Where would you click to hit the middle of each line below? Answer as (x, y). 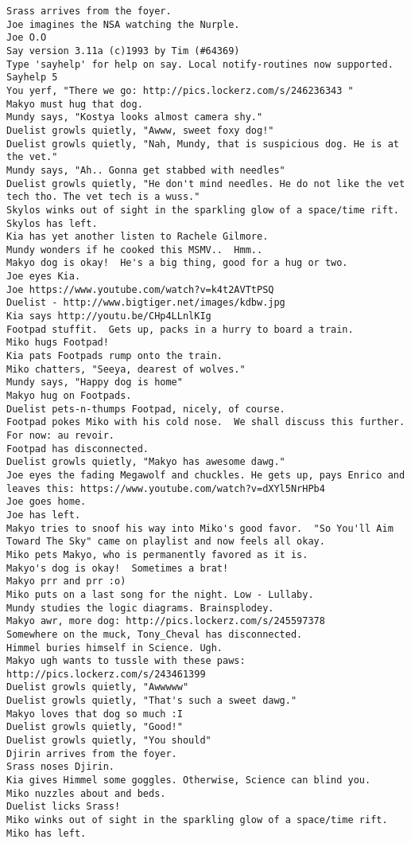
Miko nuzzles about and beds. (86, 793)
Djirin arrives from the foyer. (92, 753)
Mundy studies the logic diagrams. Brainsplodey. (140, 608)
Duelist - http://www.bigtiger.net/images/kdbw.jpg (146, 303)
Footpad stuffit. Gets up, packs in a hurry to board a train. (180, 329)
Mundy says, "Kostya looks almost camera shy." (135, 117)
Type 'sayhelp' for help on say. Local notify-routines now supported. (200, 64)
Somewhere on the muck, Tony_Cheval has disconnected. (155, 634)
